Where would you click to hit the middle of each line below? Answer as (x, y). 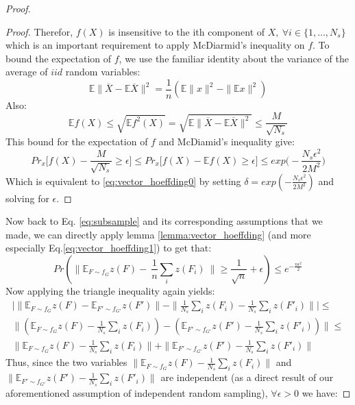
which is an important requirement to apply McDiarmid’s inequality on (155, 45)
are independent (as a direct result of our (247, 377)
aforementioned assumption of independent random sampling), (137, 392)
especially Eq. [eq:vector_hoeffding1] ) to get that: (109, 248)
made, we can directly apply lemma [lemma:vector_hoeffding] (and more (158, 234)
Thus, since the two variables (66, 362)
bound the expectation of (59, 58)
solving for (27, 198)
